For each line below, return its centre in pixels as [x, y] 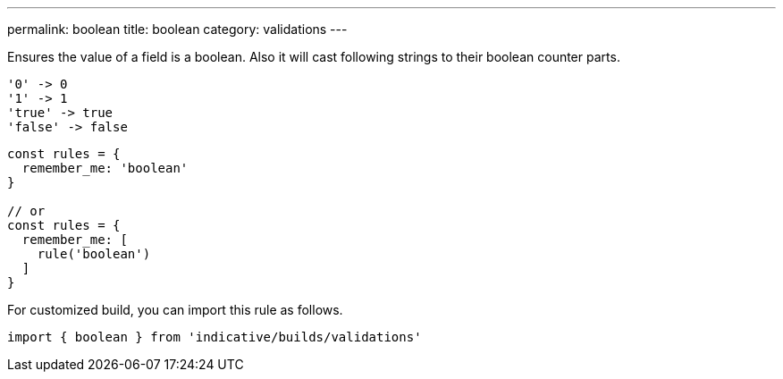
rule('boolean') [94, 254]
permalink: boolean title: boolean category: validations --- [177, 29]
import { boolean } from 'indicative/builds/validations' [215, 337]
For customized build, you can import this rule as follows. [175, 310]
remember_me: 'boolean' [105, 168]
